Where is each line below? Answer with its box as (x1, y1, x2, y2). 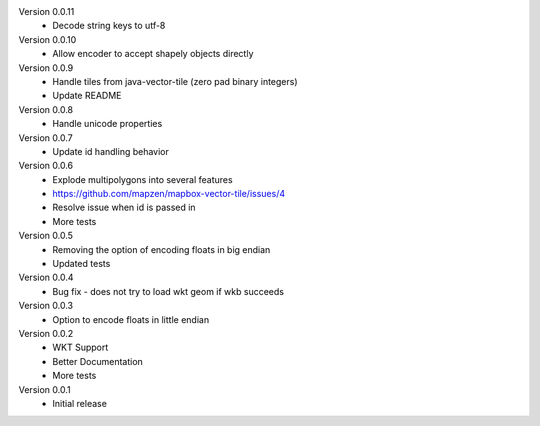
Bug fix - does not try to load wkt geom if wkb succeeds (52, 285, 285, 297)
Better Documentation (52, 355, 144, 367)
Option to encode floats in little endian (52, 313, 210, 325)
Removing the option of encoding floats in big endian (52, 243, 271, 255)
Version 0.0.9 (18, 61, 74, 74)
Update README (52, 90, 122, 102)
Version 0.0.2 (18, 327, 74, 339)
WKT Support (52, 341, 109, 354)
